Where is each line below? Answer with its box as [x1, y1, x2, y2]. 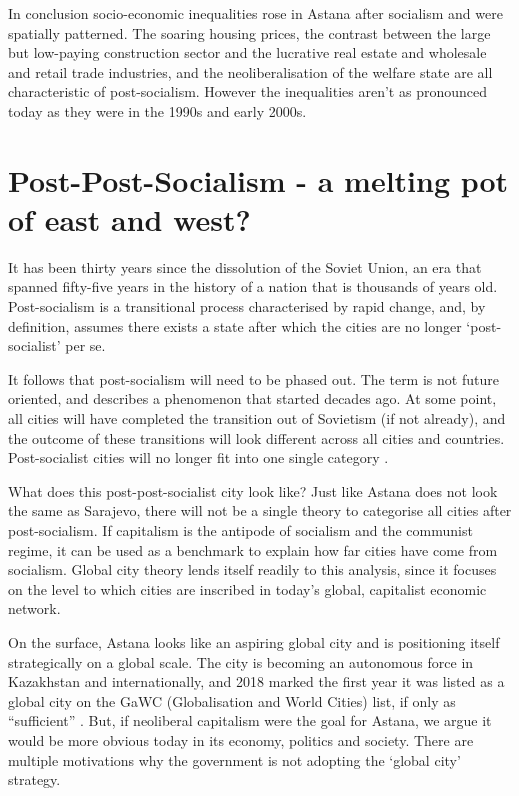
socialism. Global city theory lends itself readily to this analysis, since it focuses [8, 559, 497, 580]
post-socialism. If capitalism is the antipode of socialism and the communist [8, 520, 473, 540]
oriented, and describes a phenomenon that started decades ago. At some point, [8, 388, 497, 409]
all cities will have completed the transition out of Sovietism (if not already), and [8, 408, 506, 429]
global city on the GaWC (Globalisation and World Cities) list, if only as [8, 690, 456, 711]
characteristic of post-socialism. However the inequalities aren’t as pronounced [8, 81, 487, 102]
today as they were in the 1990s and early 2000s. [8, 100, 307, 121]
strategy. [8, 769, 61, 790]
